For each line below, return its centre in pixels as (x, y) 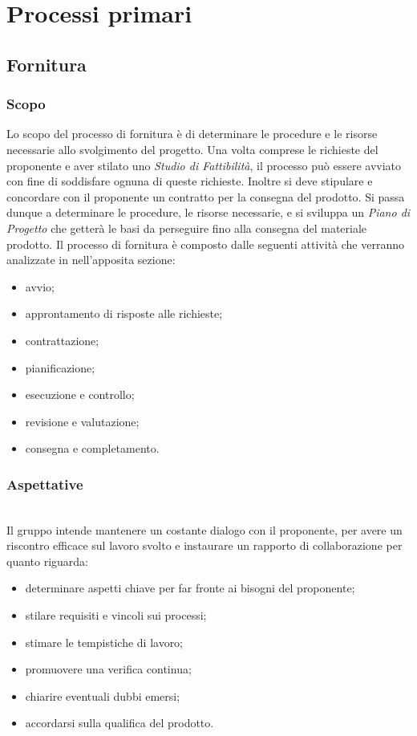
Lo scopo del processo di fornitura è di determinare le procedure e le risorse (192, 134)
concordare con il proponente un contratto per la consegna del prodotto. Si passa (206, 196)
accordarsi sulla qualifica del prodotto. (119, 723)
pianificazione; (60, 367)
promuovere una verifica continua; (108, 669)
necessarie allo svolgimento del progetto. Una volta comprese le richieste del (192, 149)
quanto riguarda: (48, 561)
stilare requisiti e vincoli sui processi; (116, 615)
